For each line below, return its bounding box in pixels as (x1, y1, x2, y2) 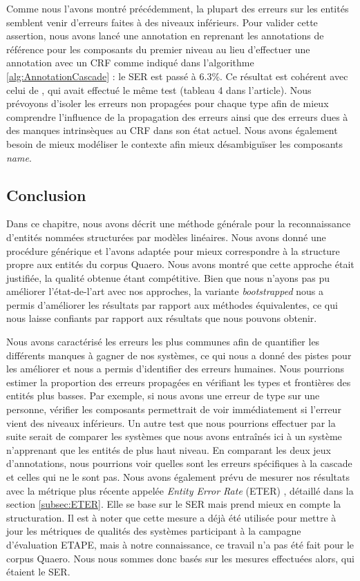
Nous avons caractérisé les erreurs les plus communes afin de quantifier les (6, 334, 320, 349)
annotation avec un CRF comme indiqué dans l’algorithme (6, 55, 254, 70)
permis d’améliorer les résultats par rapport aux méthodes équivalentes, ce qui (6, 297, 338, 312)
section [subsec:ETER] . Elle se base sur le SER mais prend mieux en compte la (6, 497, 341, 511)
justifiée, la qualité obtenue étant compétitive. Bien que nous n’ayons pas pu (6, 270, 330, 285)
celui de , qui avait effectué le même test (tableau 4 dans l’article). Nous (6, 82, 312, 97)
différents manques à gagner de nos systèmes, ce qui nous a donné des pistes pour (6, 347, 352, 362)
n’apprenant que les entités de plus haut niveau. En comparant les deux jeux (6, 442, 331, 457)
